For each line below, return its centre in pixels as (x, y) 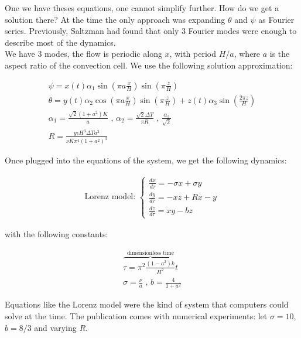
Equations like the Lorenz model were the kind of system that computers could (147, 304)
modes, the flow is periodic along (103, 54)
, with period (193, 54)
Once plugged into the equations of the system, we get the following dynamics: (146, 160)
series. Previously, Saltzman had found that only (92, 31)
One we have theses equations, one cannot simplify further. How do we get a (142, 8)
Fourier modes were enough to (242, 31)
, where (247, 54)
